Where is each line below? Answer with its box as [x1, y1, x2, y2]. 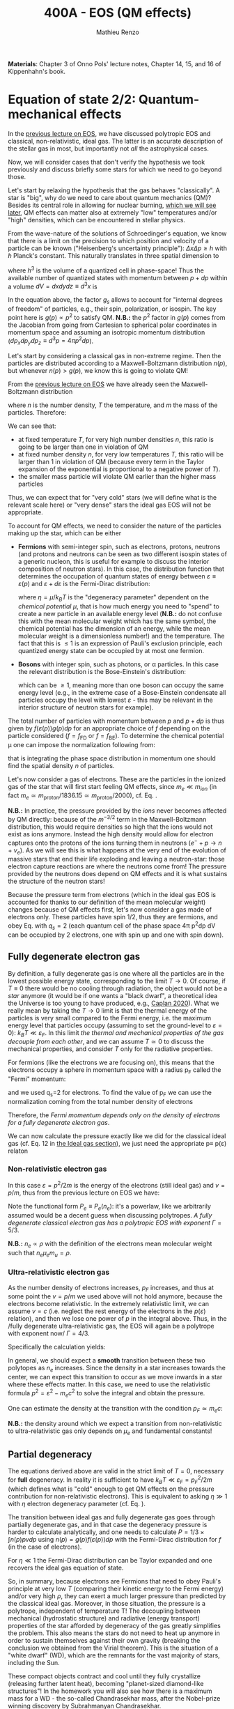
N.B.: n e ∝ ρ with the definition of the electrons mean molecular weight [8, 1239, 212, 1249]
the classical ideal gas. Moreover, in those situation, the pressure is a [8, 1599, 206, 1607]
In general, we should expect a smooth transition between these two [8, 1356, 205, 1365]
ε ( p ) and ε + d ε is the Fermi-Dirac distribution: [17, 580, 150, 588]
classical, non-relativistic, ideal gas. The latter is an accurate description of [8, 137, 224, 145]
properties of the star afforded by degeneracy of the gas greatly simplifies [8, 1621, 221, 1630]
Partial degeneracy [8, 1448, 93, 1460]
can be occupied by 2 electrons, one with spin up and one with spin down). [8, 930, 224, 939]
